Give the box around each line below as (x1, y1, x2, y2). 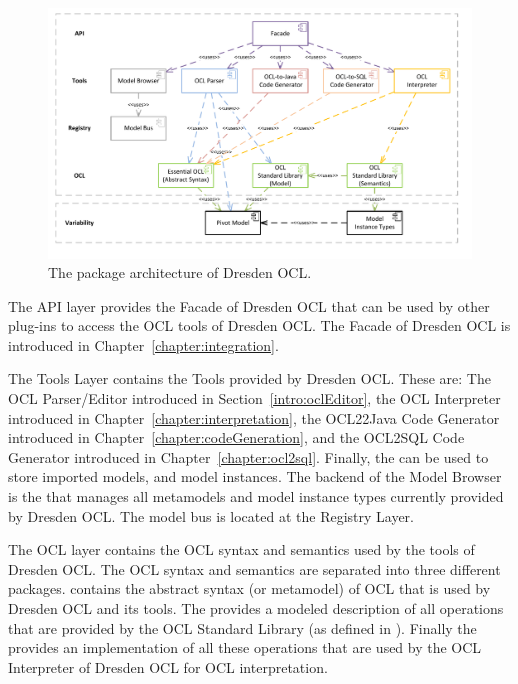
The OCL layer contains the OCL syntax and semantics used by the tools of (8, 539, 475, 560)
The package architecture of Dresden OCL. (48, 262, 312, 283)
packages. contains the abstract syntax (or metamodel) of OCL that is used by (8, 578, 491, 599)
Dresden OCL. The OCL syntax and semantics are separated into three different (8, 558, 501, 579)
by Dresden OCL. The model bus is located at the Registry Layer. (8, 505, 414, 526)
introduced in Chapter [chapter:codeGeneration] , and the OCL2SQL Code (8, 427, 465, 448)
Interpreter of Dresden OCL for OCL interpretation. (8, 656, 328, 677)
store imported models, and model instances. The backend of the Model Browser (8, 466, 502, 487)
